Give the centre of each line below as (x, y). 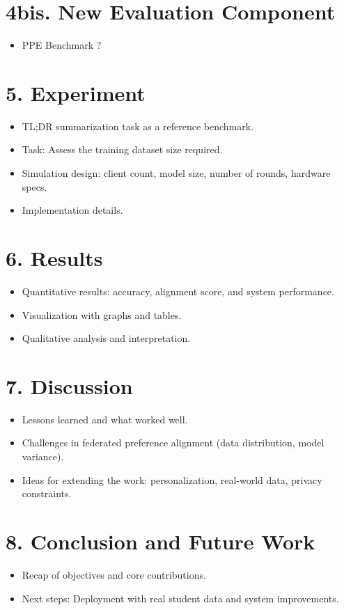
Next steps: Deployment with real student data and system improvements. (180, 598)
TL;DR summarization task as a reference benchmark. (138, 126)
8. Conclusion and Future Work (161, 541)
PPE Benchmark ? (62, 45)
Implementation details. (72, 210)
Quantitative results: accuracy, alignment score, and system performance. (178, 291)
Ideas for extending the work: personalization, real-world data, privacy (172, 479)
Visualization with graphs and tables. (102, 314)
